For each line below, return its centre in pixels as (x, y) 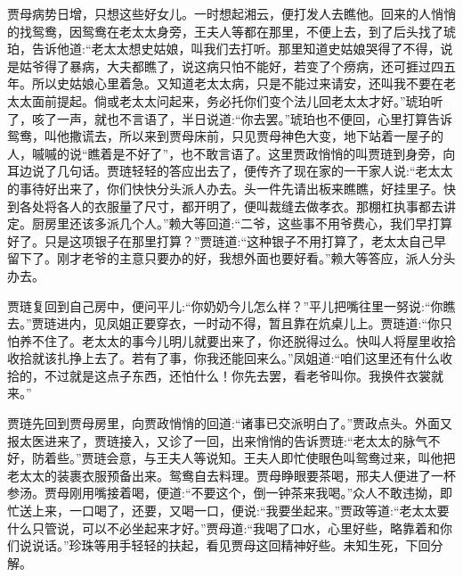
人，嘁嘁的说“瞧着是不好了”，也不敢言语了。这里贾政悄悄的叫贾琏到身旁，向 (231, 153)
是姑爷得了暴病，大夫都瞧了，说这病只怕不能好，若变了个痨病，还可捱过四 (225, 66)
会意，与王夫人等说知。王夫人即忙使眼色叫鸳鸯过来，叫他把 (281, 458)
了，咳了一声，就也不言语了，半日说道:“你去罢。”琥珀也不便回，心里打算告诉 (230, 118)
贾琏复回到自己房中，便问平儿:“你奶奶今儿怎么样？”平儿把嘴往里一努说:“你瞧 (231, 305)
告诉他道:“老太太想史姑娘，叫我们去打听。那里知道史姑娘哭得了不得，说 (242, 49)
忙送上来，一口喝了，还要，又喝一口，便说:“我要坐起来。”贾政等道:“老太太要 (228, 511)
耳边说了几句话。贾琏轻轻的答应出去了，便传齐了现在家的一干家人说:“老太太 (230, 171)
